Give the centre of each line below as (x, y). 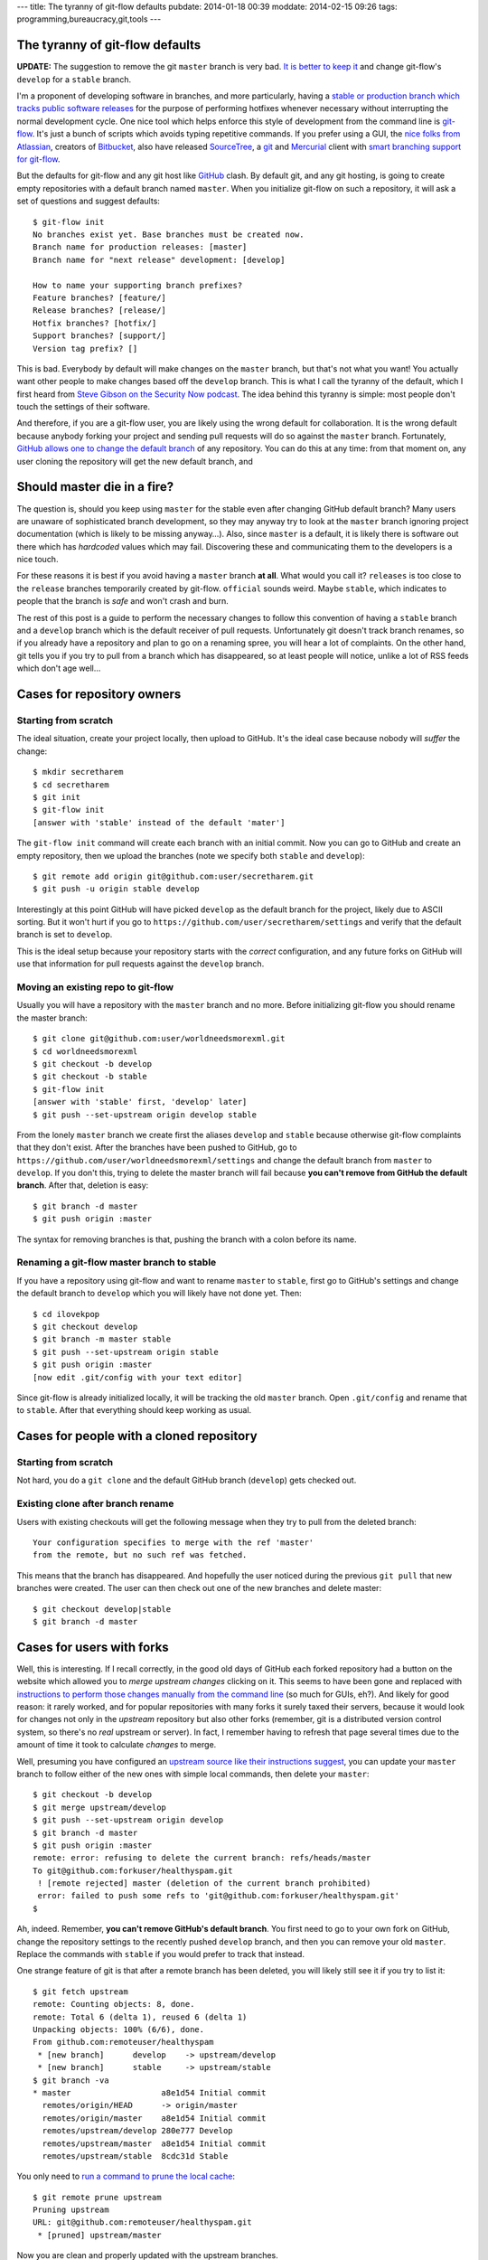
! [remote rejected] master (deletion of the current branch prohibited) (204, 1883)
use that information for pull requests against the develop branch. (141, 964)
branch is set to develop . (65, 935)
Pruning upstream (71, 2210)
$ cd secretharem (71, 785)
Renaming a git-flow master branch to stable (117, 1263)
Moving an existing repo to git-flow (95, 987)
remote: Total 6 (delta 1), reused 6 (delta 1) (140, 2017)
